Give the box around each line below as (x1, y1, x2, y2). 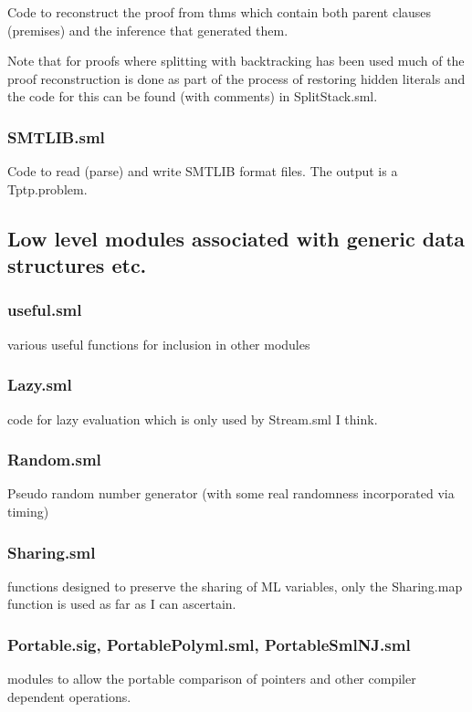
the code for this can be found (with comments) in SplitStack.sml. (7, 87, 378, 106)
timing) (7, 501, 49, 520)
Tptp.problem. (7, 179, 88, 198)
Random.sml (7, 448, 101, 471)
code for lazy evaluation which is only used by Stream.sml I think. (7, 409, 378, 428)
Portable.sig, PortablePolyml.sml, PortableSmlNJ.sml (7, 633, 411, 655)
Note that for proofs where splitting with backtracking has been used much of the (7, 51, 465, 70)
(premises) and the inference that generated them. (7, 20, 288, 39)
